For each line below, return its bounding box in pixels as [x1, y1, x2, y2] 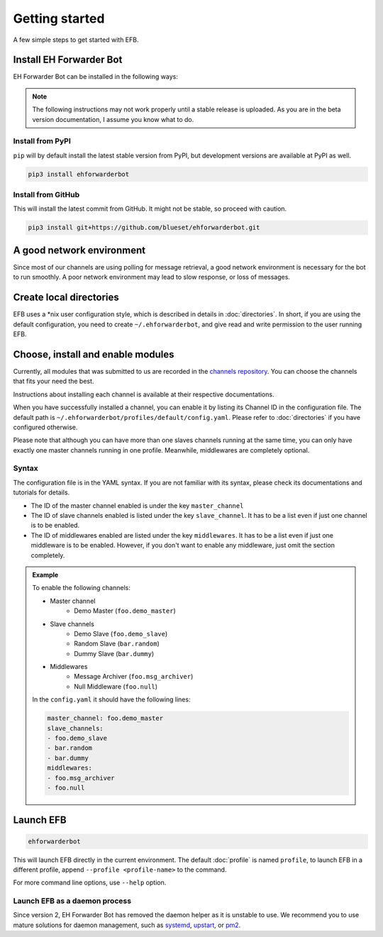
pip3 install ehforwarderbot [28, 170, 130, 178]
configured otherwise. [13, 423, 78, 431]
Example [32, 570, 59, 579]
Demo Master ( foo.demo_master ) [74, 606, 177, 615]
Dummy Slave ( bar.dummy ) [74, 649, 155, 658]
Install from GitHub [13, 190, 80, 200]
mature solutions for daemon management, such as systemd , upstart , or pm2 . [13, 921, 241, 929]
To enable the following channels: [32, 584, 131, 592]
